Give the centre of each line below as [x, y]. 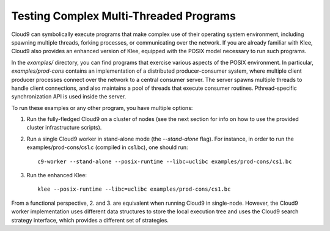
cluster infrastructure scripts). [64, 128]
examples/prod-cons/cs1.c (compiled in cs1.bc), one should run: [108, 147]
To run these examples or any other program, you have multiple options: [102, 108]
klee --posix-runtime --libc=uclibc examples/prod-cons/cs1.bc [134, 189]
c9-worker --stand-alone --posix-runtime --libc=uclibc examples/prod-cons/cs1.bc [165, 161]
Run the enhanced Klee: [57, 175]
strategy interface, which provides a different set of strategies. [90, 220]
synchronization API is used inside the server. [69, 97]
